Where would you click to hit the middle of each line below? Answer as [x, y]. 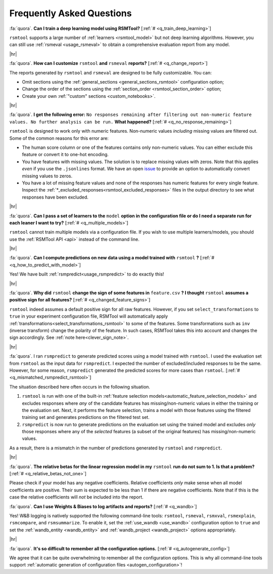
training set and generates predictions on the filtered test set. [86, 417]
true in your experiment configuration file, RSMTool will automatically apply [89, 316]
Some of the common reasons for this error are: [59, 138]
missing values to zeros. [47, 176]
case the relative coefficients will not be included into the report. [76, 497]
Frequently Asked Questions [71, 13]
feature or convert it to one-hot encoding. [65, 155]
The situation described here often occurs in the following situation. [80, 387]
